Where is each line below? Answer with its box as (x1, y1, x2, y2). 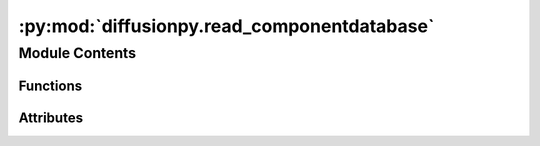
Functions (18, 77, 83, 94)
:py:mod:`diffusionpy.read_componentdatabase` (18, 15, 435, 37)
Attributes (18, 109, 84, 126)
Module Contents (18, 44, 137, 62)
